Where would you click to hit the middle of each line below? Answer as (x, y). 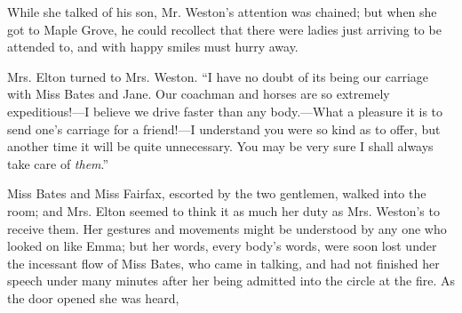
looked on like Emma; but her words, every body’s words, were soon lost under (222, 246)
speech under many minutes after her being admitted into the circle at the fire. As (231, 281)
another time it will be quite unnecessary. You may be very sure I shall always (220, 146)
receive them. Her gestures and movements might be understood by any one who (227, 228)
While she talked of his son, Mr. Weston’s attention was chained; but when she (222, 12)
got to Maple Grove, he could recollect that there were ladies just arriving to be (224, 29)
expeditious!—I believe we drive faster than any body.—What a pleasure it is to (225, 111)
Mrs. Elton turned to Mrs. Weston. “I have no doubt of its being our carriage (218, 76)
